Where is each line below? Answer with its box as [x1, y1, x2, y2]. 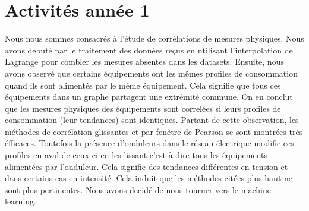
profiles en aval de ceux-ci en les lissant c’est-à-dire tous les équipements [5, 149, 267, 161]
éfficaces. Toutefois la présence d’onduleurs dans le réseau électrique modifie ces [5, 137, 294, 149]
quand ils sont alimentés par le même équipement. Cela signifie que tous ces [5, 78, 281, 91]
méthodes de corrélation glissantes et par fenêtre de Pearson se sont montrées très [5, 125, 303, 137]
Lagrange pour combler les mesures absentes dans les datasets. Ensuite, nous [5, 55, 284, 68]
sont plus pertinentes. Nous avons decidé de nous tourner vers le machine [5, 183, 271, 196]
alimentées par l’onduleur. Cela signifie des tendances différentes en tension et [5, 160, 288, 172]
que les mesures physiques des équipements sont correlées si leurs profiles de [5, 102, 281, 114]
